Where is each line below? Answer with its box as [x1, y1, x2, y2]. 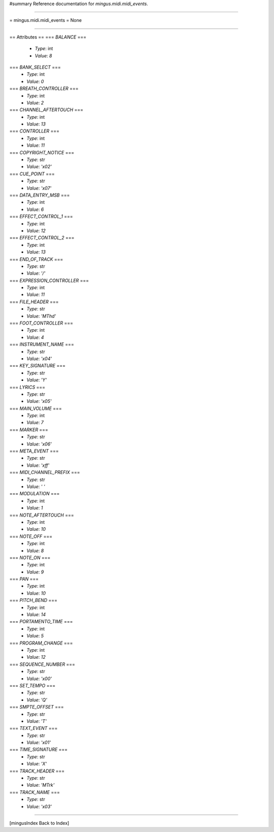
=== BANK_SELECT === [9, 64, 61, 70]
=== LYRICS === [9, 384, 46, 390]
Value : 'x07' [26, 185, 52, 191]
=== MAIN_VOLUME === [9, 405, 62, 411]
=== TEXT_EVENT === [9, 725, 58, 731]
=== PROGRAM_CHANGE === [9, 640, 73, 646]
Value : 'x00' [26, 676, 52, 682]
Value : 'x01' [26, 740, 51, 746]
